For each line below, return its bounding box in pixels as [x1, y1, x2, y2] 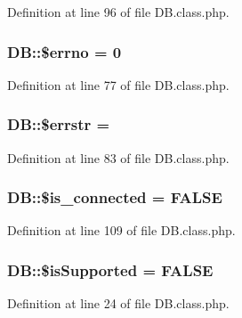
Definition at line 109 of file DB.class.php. [7, 221, 236, 240]
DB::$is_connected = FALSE [7, 186, 222, 208]
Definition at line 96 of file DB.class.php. [7, 3, 230, 20]
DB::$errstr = [7, 113, 110, 135]
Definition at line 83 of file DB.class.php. [7, 148, 230, 167]
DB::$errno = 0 [7, 40, 122, 62]
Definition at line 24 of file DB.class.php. [7, 294, 230, 313]
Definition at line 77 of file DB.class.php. [7, 75, 230, 94]
